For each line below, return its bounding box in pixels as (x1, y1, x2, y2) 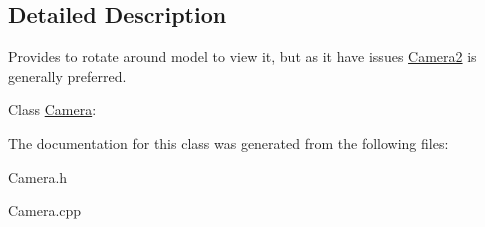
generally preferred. (8, 65, 127, 86)
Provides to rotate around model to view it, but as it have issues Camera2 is (8, 46, 477, 67)
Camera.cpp (8, 200, 82, 221)
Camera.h (8, 166, 68, 187)
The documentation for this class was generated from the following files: (8, 132, 449, 153)
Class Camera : (8, 99, 97, 120)
